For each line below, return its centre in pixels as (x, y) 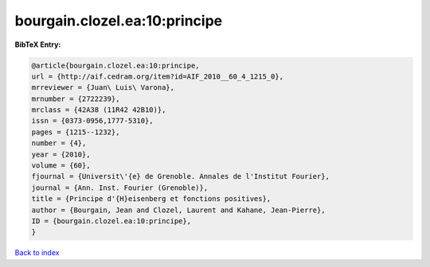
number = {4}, (59, 143)
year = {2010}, (61, 154)
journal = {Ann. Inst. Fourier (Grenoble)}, (120, 188)
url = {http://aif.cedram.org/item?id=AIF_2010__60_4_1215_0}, (158, 76)
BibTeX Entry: (38, 44)
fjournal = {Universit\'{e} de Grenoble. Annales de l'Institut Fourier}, (181, 176)
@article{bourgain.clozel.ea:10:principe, (115, 65)
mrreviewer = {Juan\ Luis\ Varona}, (103, 88)
